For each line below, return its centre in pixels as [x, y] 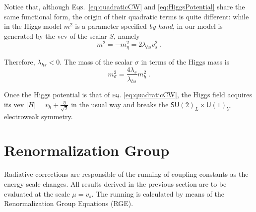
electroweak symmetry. [38, 116]
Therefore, [20, 61]
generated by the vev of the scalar [56, 35]
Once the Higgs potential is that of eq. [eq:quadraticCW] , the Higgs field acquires [128, 95]
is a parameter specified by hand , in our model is [149, 26]
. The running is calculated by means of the [158, 193]
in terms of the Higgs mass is [185, 61]
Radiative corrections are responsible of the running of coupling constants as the [126, 174]
